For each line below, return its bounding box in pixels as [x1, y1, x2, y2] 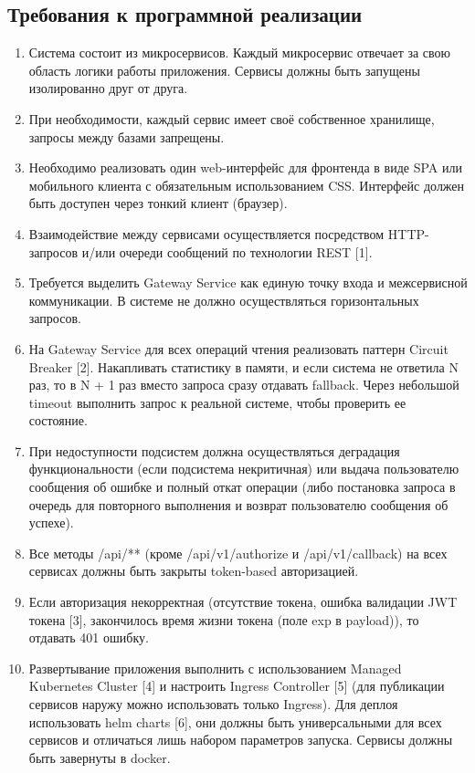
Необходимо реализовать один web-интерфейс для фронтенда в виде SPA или [28, 158, 462, 177]
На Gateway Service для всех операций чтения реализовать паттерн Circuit [28, 339, 449, 358]
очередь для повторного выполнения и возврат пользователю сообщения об [28, 495, 449, 514]
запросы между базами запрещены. [28, 127, 225, 146]
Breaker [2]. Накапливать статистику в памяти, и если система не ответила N [28, 357, 459, 376]
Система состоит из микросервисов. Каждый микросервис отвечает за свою [28, 43, 451, 62]
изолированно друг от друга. [28, 78, 188, 98]
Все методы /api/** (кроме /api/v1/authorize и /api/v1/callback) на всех [28, 543, 448, 562]
